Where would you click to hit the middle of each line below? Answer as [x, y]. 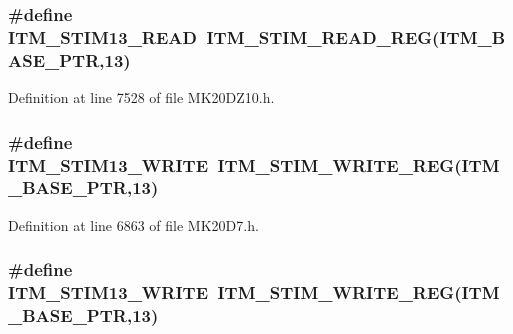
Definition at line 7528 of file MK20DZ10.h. [141, 97]
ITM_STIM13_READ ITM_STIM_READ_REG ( [224, 36]
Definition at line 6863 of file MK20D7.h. [133, 224]
